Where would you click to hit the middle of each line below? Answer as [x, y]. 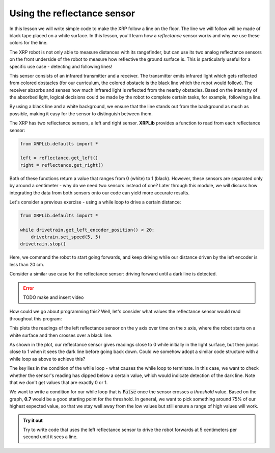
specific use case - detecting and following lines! [61, 66]
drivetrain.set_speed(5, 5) [66, 237]
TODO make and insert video [53, 297]
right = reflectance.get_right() [62, 165]
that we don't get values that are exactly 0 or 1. [59, 382]
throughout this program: [36, 318]
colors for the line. [29, 43]
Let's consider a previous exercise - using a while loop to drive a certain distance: [95, 202]
